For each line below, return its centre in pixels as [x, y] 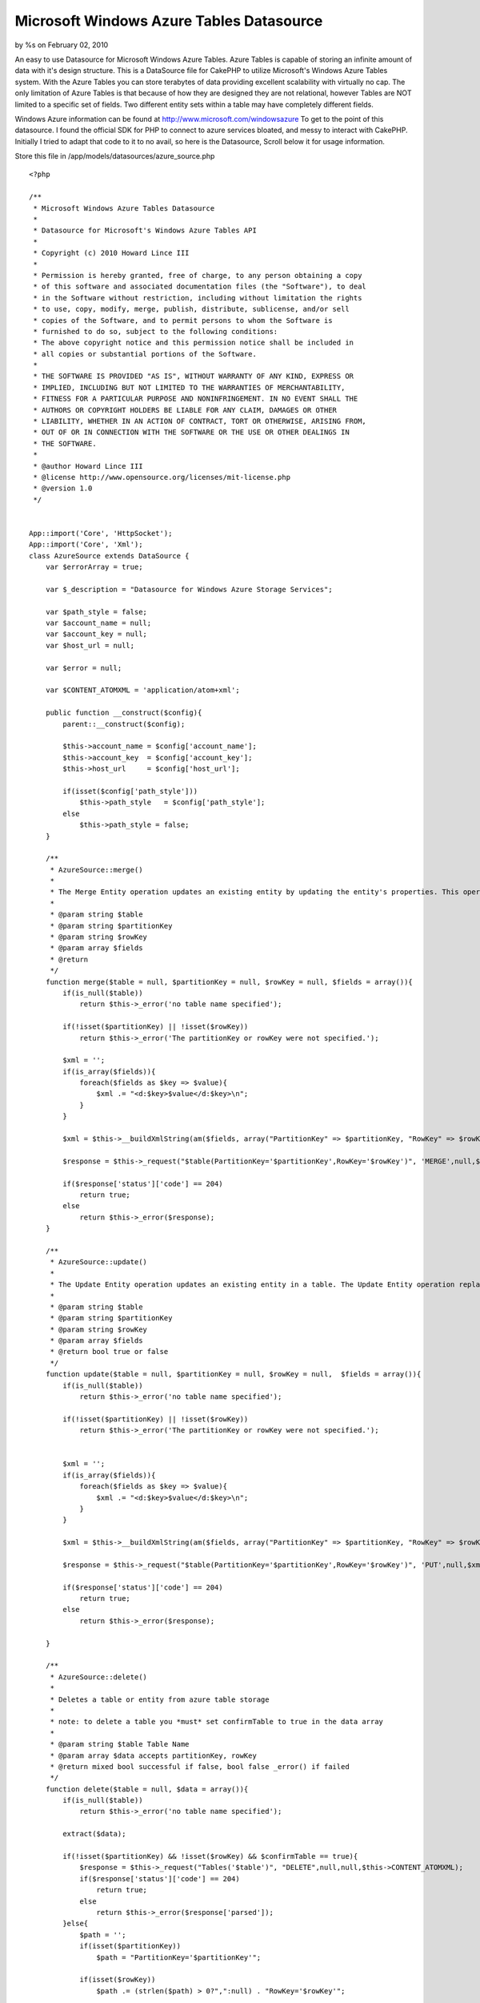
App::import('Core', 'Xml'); [86, 544]
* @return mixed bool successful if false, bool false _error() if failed [200, 1766]
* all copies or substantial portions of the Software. [145, 354]
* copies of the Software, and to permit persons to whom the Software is [183, 320]
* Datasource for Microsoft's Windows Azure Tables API [145, 231]
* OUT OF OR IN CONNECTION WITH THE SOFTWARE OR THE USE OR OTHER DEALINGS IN [191, 432]
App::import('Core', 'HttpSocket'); [101, 533]
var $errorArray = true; [94, 567]
